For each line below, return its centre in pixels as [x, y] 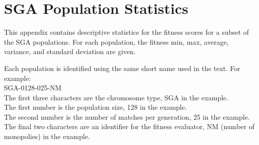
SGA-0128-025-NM [33, 88]
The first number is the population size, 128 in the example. [95, 107]
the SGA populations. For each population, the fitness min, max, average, [116, 41]
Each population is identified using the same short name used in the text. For [122, 68]
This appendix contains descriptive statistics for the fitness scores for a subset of [127, 32]
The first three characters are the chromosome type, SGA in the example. [116, 97]
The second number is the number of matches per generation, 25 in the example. [127, 116]
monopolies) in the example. [47, 136]
